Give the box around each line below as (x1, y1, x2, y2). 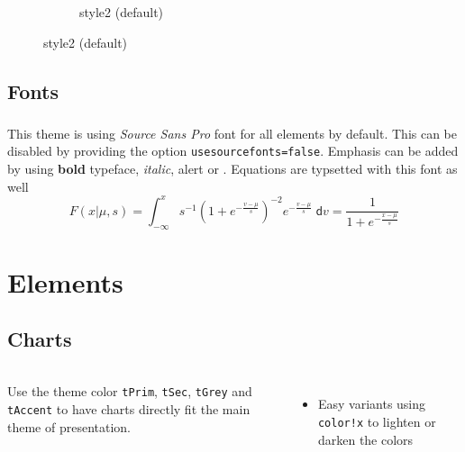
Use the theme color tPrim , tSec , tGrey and (7, 382, 252, 401)
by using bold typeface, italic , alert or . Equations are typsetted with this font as (7, 159, 458, 178)
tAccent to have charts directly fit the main (7, 400, 251, 419)
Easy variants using (317, 394, 426, 413)
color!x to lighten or (317, 411, 436, 430)
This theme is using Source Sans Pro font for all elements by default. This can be (7, 123, 458, 142)
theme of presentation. (7, 417, 132, 436)
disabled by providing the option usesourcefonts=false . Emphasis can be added (7, 141, 459, 160)
